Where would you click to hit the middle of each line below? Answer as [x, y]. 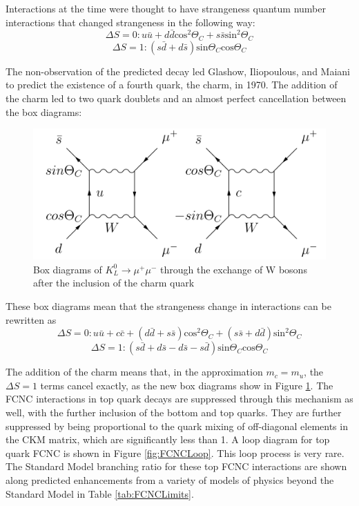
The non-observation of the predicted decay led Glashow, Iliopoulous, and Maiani [178, 71]
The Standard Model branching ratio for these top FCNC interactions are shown [176, 466]
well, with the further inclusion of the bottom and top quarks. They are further [174, 412]
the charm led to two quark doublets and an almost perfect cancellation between [176, 98]
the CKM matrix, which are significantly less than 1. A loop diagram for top [168, 439]
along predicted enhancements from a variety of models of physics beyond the [170, 480]
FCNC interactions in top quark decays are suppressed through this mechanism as [179, 399]
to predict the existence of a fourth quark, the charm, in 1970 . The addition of [172, 85]
